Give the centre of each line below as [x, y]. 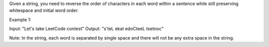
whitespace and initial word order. [44, 10]
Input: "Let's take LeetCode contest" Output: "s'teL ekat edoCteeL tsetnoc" [86, 29]
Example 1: [20, 19]
